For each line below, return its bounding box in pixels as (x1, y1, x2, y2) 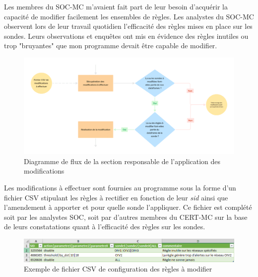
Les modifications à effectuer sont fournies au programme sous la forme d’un (4, 182, 236, 192)
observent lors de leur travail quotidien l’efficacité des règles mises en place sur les (4, 21, 253, 31)
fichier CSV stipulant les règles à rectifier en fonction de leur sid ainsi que (4, 192, 228, 202)
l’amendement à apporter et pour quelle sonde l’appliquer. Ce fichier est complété (4, 202, 252, 212)
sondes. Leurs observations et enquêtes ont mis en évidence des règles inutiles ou (4, 30, 249, 41)
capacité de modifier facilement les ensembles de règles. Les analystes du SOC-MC (4, 11, 254, 21)
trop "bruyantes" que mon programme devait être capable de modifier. (4, 40, 217, 51)
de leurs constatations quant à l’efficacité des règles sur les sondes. (4, 221, 205, 232)
